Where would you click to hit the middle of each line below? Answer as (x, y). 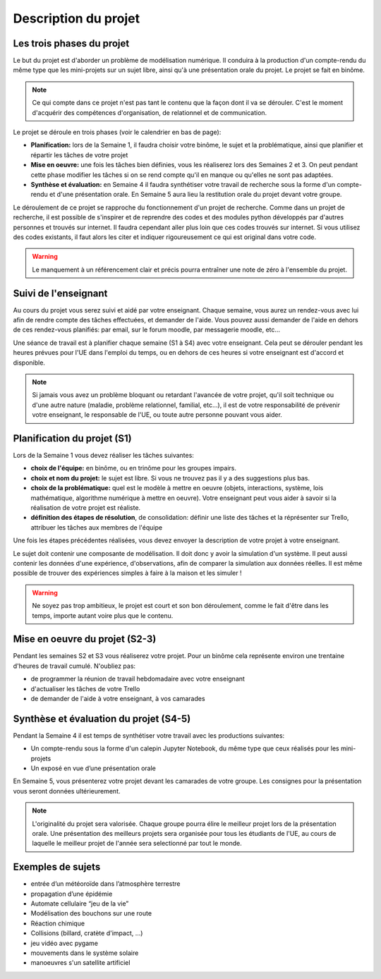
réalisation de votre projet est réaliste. (86, 507)
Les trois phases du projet (71, 43)
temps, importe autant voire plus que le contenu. (103, 615)
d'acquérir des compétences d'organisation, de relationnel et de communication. (150, 112)
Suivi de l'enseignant (60, 293)
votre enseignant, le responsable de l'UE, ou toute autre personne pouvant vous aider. (157, 415)
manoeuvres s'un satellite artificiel (80, 963)
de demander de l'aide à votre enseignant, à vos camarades (118, 698)
